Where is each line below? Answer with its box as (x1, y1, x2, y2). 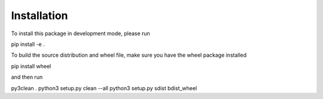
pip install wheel (11, 63, 51, 70)
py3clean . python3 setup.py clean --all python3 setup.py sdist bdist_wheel (11, 84, 197, 92)
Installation (11, 9, 68, 22)
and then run (11, 73, 43, 81)
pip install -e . (11, 41, 45, 48)
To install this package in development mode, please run (11, 30, 151, 37)
